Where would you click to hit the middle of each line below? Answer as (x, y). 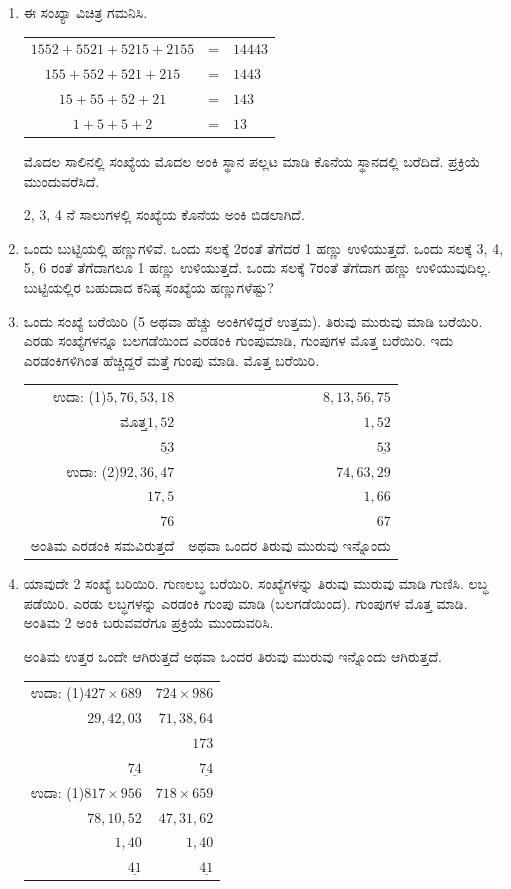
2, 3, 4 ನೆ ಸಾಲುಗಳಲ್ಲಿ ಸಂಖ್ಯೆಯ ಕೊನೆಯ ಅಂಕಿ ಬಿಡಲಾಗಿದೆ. (164, 214)
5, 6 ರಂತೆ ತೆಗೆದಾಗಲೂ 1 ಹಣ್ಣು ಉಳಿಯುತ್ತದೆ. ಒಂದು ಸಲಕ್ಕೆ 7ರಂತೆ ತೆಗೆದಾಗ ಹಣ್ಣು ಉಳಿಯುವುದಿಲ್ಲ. (257, 267)
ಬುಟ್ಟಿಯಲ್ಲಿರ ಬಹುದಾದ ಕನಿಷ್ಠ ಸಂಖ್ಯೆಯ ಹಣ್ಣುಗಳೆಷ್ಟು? (148, 286)
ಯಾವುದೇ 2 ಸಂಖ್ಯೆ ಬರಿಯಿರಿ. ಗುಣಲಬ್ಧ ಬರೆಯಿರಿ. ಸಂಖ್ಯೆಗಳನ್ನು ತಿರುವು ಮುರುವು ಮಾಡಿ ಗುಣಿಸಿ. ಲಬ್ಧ (256, 583)
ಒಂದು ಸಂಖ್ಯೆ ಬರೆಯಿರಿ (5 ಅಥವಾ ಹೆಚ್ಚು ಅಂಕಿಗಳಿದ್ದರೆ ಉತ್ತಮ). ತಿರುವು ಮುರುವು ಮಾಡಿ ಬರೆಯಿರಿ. (253, 320)
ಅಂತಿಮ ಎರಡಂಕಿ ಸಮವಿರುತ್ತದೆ (102, 545)
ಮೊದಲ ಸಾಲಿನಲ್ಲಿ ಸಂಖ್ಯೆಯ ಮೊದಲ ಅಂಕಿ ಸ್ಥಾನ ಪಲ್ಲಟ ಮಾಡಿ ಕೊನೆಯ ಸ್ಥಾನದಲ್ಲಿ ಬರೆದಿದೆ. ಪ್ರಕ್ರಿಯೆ (252, 160)
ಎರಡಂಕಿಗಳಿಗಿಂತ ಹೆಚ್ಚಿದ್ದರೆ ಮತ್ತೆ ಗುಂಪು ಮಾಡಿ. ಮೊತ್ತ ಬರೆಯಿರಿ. (171, 359)
